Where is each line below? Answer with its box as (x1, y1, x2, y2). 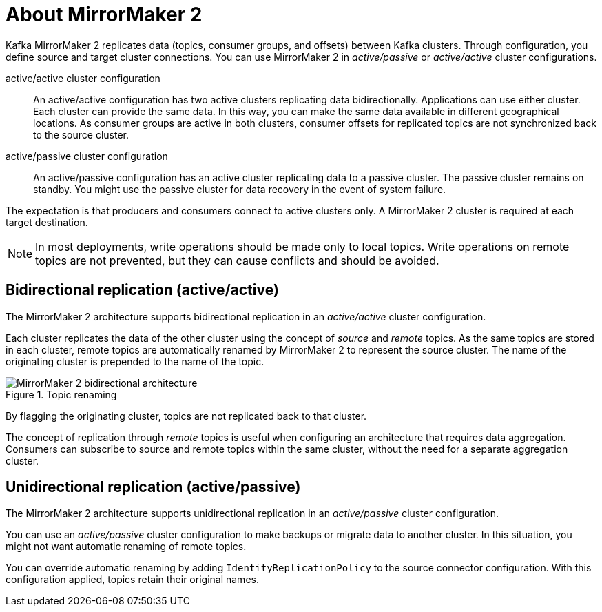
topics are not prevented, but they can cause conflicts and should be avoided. (35, 253, 439, 267)
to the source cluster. (33, 128, 129, 141)
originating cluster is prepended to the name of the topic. (6, 355, 264, 367)
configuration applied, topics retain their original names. (6, 573, 259, 586)
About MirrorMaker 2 (6, 3, 203, 26)
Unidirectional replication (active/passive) (6, 478, 301, 496)
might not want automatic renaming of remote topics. (6, 540, 247, 553)
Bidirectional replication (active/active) (6, 281, 279, 299)
